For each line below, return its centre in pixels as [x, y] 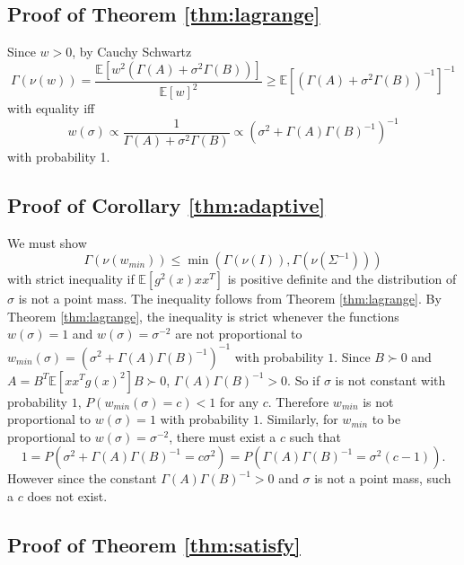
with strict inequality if [71, 279]
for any [239, 401]
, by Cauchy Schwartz [132, 52]
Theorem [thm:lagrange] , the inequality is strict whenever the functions [203, 316]
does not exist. [67, 495]
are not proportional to [239, 334]
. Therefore [298, 401]
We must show [47, 242]
